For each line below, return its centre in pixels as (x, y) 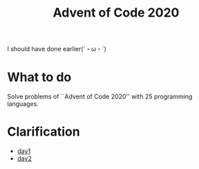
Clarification (44, 132)
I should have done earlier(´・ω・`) (57, 49)
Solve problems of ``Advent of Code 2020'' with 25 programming (100, 97)
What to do (39, 77)
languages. (23, 104)
